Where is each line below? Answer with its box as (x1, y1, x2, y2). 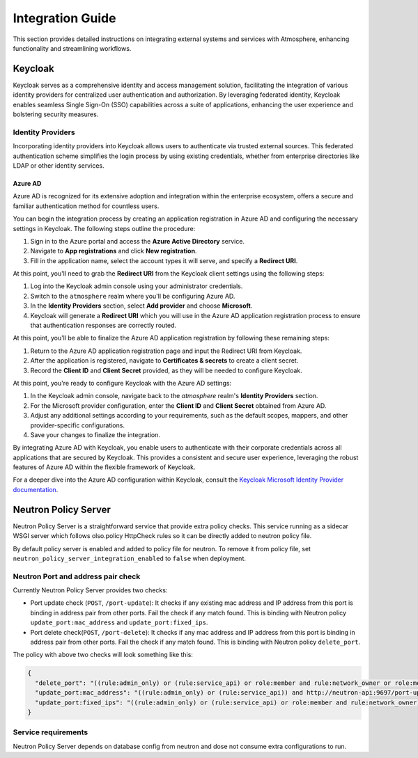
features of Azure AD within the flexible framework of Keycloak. (13, 463, 196, 471)
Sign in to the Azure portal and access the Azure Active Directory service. (30, 237, 245, 245)
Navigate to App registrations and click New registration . (30, 247, 197, 255)
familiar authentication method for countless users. (13, 202, 160, 210)
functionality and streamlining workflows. (13, 44, 132, 52)
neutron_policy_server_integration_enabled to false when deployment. (13, 554, 247, 562)
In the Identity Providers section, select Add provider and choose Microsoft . (30, 301, 253, 310)
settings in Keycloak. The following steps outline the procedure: (13, 224, 196, 232)
